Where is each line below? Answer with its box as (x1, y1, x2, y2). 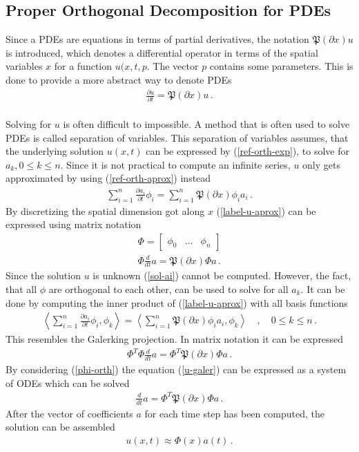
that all (6, 281, 37, 296)
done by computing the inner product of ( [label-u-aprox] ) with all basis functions (6, 295, 348, 310)
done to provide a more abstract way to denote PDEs (6, 72, 232, 86)
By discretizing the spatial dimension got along (6, 203, 205, 218)
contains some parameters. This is (209, 59, 353, 73)
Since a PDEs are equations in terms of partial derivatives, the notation (6, 32, 309, 46)
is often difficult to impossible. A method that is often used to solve (63, 117, 350, 131)
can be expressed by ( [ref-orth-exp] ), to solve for (146, 144, 350, 158)
